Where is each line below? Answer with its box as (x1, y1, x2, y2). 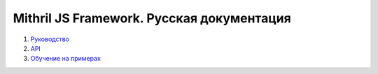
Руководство (30, 35, 70, 43)
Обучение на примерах (30, 54, 101, 63)
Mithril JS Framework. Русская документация (13, 10, 292, 26)
